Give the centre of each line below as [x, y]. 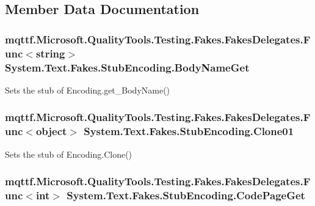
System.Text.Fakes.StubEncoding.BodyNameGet [127, 67]
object [51, 131]
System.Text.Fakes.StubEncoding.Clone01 [189, 131]
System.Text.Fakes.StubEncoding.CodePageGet [186, 195]
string [50, 53]
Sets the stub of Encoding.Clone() [69, 154]
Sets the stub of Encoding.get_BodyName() [88, 90]
